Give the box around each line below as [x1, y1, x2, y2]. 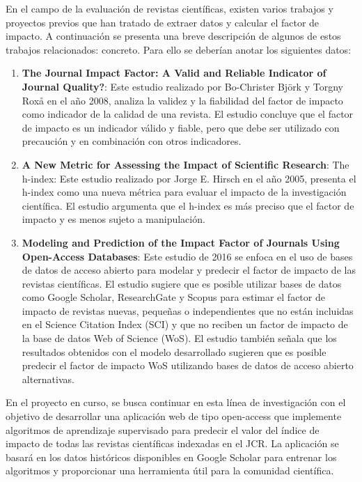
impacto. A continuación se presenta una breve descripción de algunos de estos [6, 29, 341, 43]
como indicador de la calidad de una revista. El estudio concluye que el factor [22, 107, 354, 121]
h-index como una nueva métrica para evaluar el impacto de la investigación [22, 185, 347, 199]
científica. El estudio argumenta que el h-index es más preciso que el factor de [22, 198, 354, 212]
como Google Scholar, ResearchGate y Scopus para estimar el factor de [22, 290, 325, 304]
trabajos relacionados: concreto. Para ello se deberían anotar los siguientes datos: [6, 42, 352, 56]
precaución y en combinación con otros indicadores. [22, 134, 242, 148]
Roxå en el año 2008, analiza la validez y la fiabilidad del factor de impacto [22, 93, 343, 107]
